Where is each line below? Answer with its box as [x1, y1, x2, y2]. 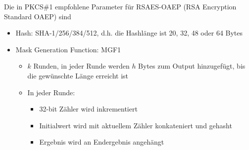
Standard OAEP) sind [4, 11, 71, 21]
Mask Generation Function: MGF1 [15, 44, 121, 54]
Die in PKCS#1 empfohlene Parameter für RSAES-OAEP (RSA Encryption [4, 1, 237, 11]
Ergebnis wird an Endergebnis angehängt [39, 137, 164, 147]
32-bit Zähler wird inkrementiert [39, 104, 138, 114]
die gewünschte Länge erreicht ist [27, 70, 128, 80]
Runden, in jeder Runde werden [33, 61, 130, 71]
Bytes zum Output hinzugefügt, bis [138, 61, 246, 71]
